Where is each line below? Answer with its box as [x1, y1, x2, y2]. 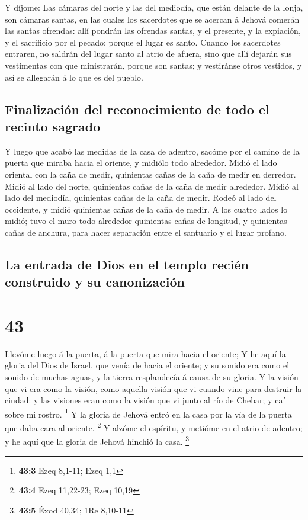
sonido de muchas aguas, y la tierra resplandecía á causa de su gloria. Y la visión [5, 370, 299, 383]
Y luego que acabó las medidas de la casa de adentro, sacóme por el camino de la [5, 145, 300, 157]
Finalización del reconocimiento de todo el [5, 99, 269, 118]
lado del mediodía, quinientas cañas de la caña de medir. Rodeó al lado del [5, 191, 277, 204]
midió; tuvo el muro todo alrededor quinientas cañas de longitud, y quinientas [5, 214, 287, 227]
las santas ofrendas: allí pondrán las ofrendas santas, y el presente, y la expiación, [5, 24, 301, 37]
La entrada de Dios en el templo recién [5, 255, 249, 273]
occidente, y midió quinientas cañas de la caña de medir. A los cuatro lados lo [5, 203, 288, 215]
